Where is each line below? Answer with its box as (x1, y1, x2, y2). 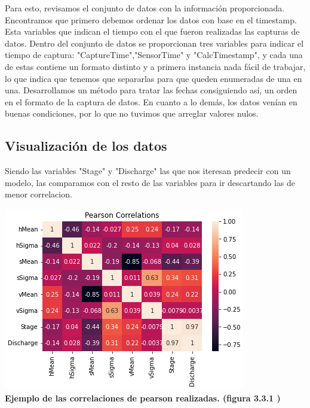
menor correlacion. (5, 188, 72, 200)
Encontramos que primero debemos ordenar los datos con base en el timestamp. (5, 13, 297, 26)
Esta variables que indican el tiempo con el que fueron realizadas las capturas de (5, 25, 300, 38)
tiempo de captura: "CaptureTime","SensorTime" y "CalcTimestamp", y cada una (5, 48, 303, 61)
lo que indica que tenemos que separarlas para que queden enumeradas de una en (5, 72, 302, 84)
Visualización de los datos (5, 136, 167, 155)
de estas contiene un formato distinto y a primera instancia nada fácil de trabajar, (5, 60, 306, 72)
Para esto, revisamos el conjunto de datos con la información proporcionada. (5, 2, 285, 14)
